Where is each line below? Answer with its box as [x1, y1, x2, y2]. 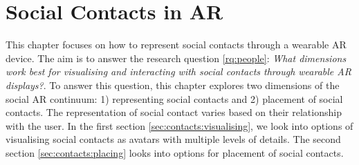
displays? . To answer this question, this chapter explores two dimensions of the [6, 77, 340, 92]
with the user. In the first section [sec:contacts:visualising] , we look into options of [6, 118, 353, 133]
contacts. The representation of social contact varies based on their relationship [6, 105, 342, 119]
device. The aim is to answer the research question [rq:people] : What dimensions [6, 50, 347, 65]
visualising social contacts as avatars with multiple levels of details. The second [6, 132, 341, 146]
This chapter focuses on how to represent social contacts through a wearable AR [6, 37, 347, 52]
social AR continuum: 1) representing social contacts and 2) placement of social [6, 91, 343, 106]
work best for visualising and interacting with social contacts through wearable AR [6, 64, 351, 79]
